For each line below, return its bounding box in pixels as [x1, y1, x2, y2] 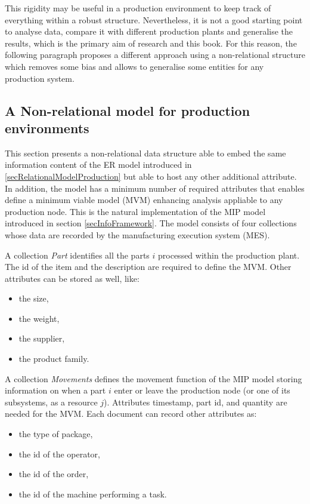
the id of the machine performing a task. [18, 487, 167, 500]
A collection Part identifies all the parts [5, 248, 150, 261]
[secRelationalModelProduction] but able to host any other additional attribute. [5, 170, 297, 182]
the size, [18, 292, 49, 305]
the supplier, [18, 332, 65, 345]
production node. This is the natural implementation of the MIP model [5, 205, 266, 217]
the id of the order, [18, 468, 89, 480]
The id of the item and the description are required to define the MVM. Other [5, 260, 292, 273]
